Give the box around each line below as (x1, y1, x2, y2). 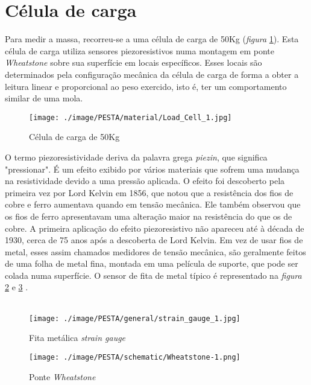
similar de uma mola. (5, 92, 83, 104)
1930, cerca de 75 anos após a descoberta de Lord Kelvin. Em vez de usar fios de (5, 234, 303, 246)
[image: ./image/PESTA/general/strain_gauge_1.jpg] (29, 314, 240, 323)
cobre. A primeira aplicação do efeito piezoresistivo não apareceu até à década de (5, 221, 304, 234)
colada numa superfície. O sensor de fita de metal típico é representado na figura (5, 269, 302, 281)
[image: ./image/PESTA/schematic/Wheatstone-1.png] (29, 352, 240, 361)
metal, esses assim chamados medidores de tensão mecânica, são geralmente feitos (5, 245, 306, 258)
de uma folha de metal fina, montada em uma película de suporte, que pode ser (5, 257, 298, 270)
